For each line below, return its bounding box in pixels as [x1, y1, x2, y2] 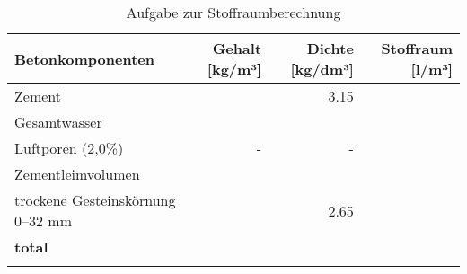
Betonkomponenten [14, 48, 154, 69]
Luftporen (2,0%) [14, 137, 124, 158]
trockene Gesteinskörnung [14, 190, 176, 210]
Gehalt [212, 38, 262, 58]
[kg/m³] [207, 58, 262, 79]
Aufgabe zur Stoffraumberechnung [126, 2, 341, 22]
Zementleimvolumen [14, 164, 140, 184]
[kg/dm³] [290, 58, 354, 79]
